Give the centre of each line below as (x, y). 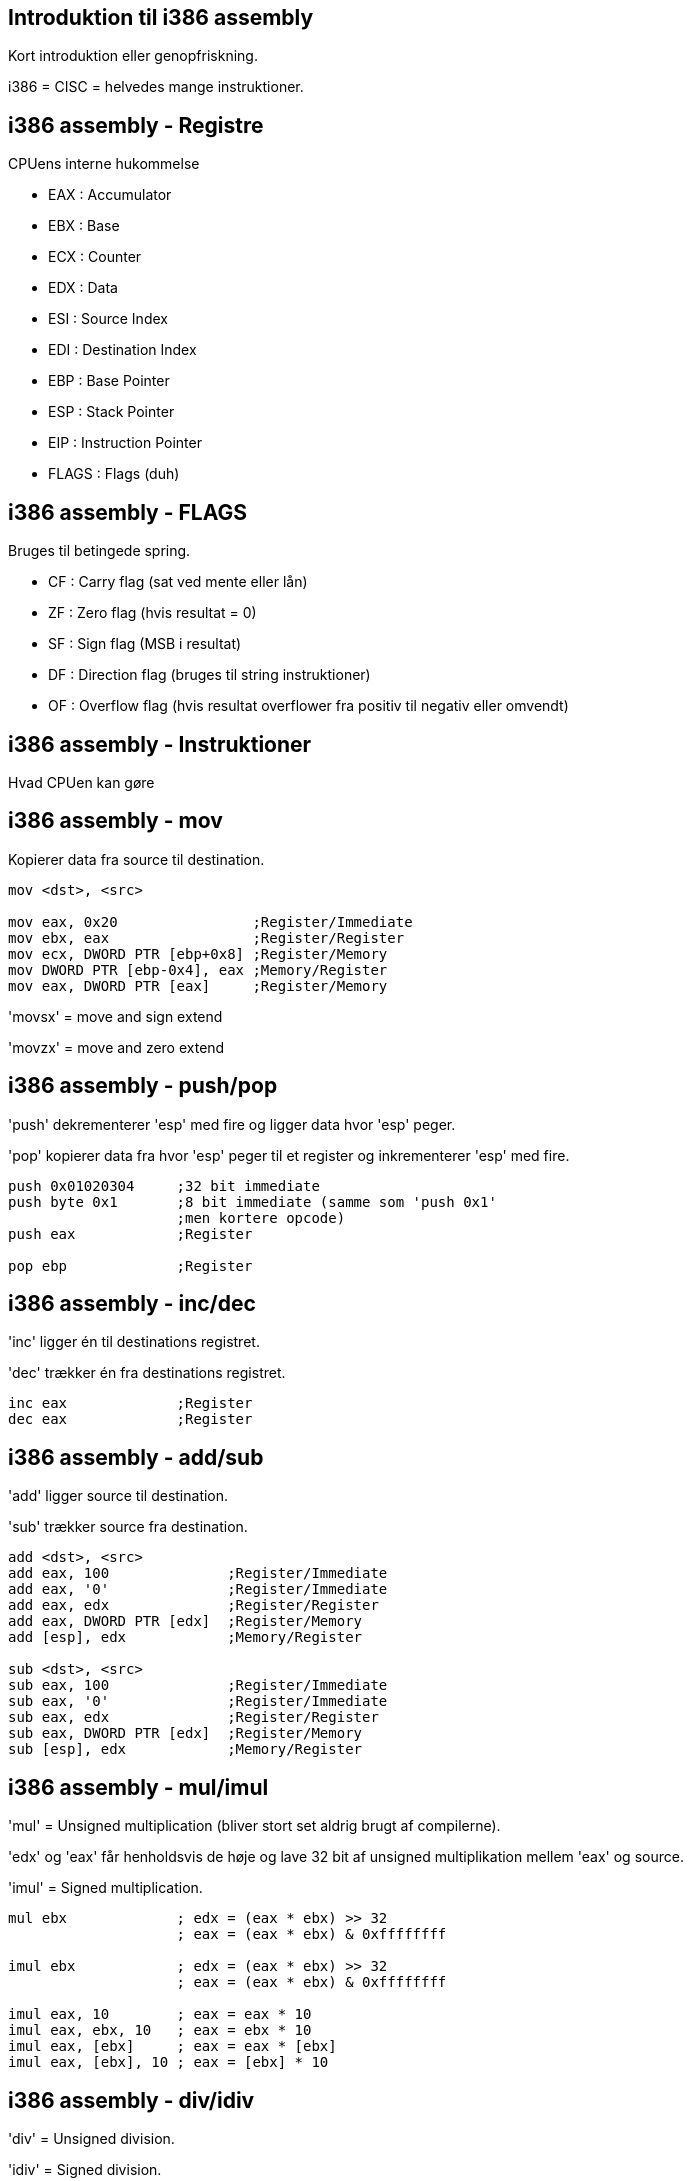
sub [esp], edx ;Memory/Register (185, 1749)
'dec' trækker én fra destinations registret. (147, 1373)
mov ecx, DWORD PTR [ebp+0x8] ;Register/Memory (198, 953)
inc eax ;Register (130, 1403)
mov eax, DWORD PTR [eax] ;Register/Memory (198, 985)
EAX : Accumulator (110, 195)
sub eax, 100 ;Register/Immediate (198, 1685)
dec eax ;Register (130, 1419)
